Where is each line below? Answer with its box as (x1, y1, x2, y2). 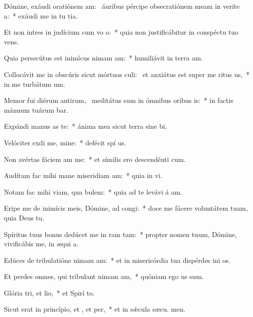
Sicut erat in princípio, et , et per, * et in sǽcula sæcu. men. (4, 304, 186, 314)
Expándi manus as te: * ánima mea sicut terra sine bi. (4, 121, 167, 131)
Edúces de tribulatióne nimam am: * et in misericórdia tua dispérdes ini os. (4, 255, 231, 265)
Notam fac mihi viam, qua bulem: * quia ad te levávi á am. (4, 186, 182, 197)
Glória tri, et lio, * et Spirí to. (4, 287, 95, 297)
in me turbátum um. (4, 79, 65, 89)
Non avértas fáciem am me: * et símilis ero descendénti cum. (4, 154, 186, 164)
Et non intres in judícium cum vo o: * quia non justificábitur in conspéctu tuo (4, 27, 238, 37)
